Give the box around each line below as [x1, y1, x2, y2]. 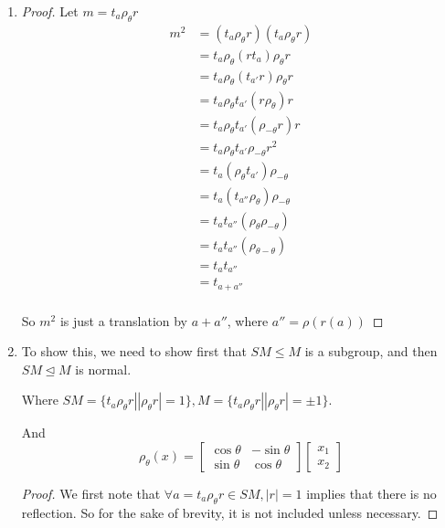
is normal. [75, 359, 132, 378]
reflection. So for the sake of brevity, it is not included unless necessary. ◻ [21, 502, 439, 522]
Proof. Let [21, 2, 79, 20]
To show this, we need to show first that [21, 342, 247, 361]
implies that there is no [306, 483, 437, 502]
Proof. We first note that [21, 483, 161, 502]
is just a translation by [59, 311, 188, 330]
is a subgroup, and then [304, 342, 438, 361]
